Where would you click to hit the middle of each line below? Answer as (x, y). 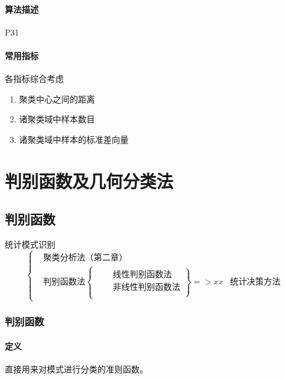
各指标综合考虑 (34, 79)
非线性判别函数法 (146, 287)
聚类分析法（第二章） (85, 258)
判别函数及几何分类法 (89, 180)
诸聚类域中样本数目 (57, 119)
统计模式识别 (30, 244)
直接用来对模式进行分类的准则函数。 (76, 369)
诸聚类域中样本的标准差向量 (74, 139)
